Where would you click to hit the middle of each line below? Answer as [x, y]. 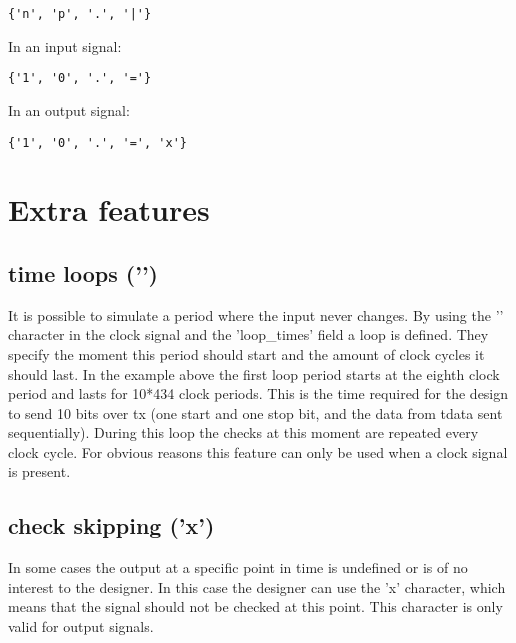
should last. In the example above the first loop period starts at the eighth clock [254, 373]
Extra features [109, 209]
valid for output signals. [81, 626]
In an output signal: [69, 109]
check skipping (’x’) [111, 525]
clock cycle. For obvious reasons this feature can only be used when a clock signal [258, 451]
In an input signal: [65, 45]
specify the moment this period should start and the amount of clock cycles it [246, 353]
